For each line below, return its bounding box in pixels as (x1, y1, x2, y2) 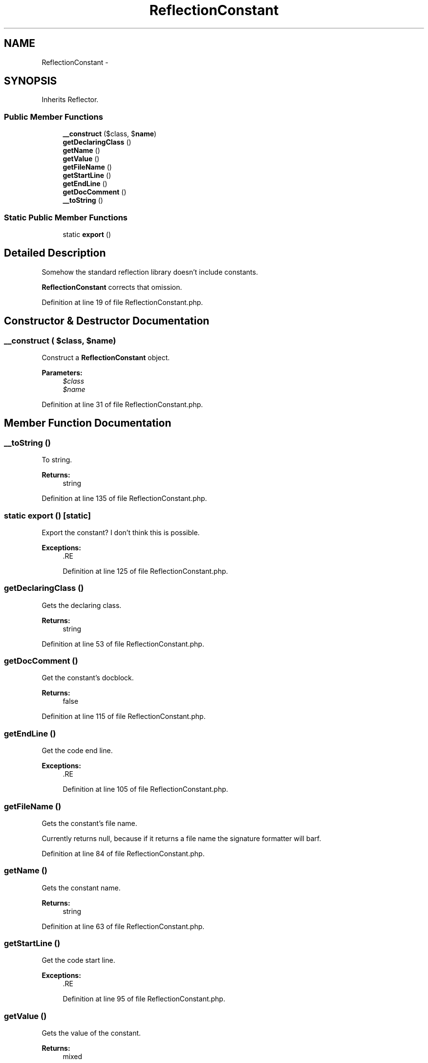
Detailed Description (4, 247, 106, 260)
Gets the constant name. (42, 883, 121, 892)
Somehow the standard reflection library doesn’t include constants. (42, 267, 258, 276)
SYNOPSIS (4, 75, 57, 87)
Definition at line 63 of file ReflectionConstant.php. (42, 922, 205, 931)
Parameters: (42, 369, 83, 377)
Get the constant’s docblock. (42, 673, 134, 682)
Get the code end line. (42, 746, 113, 755)
